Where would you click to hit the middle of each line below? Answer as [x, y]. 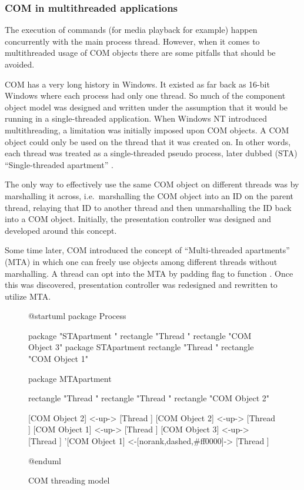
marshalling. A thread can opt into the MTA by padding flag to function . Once [149, 273]
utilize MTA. [28, 296]
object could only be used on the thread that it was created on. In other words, [148, 141]
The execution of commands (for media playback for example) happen [131, 30]
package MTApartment [70, 378]
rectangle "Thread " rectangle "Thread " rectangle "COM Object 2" [149, 398]
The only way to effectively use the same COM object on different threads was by [152, 184]
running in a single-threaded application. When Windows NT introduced [136, 118]
